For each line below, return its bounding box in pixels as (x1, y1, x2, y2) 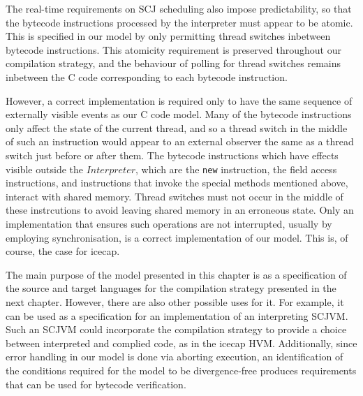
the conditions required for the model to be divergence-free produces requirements (6, 362, 357, 377)
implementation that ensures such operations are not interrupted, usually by (6, 216, 332, 230)
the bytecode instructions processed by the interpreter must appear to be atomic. (6, 15, 353, 29)
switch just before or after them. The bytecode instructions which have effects (6, 147, 339, 162)
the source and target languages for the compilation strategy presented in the (6, 281, 336, 295)
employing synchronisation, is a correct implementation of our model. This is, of (6, 230, 348, 244)
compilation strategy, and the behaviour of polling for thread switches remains (6, 56, 341, 71)
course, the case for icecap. (6, 244, 120, 258)
